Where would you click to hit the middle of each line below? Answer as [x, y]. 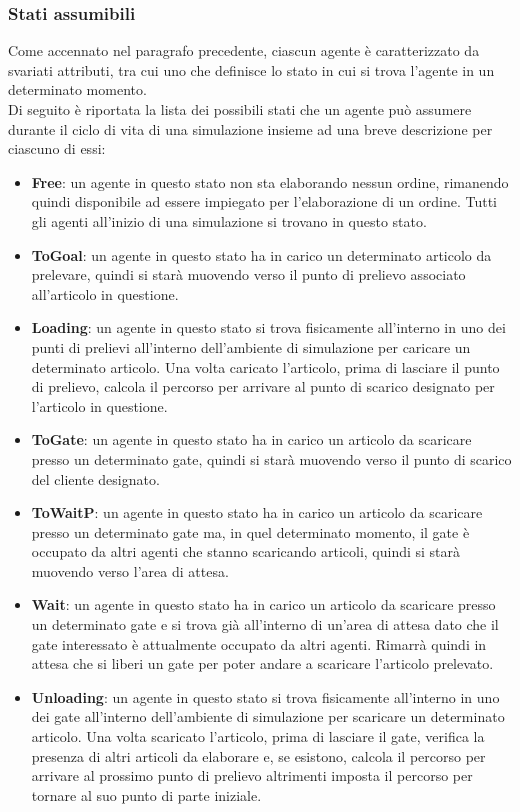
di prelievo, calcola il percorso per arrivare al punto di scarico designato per [263, 386]
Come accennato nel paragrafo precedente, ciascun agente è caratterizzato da [244, 50]
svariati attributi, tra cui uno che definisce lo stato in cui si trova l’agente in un [251, 69]
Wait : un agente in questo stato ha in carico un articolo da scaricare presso [263, 604]
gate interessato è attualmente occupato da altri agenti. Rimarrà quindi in [259, 643]
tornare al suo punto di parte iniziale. [146, 794]
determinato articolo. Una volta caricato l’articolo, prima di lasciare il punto [265, 366]
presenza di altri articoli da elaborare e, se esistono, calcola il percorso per [258, 755]
